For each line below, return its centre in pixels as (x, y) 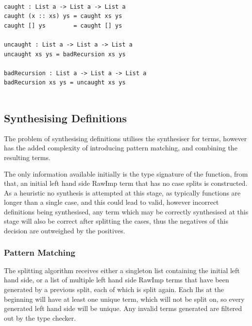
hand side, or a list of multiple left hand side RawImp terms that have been (117, 280)
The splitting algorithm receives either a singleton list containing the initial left (122, 270)
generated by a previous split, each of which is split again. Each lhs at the (114, 289)
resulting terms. (27, 157)
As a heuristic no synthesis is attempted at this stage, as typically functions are (122, 192)
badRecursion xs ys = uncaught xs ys (65, 83)
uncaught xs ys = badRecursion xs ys (65, 54)
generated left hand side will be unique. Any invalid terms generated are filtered (123, 308)
